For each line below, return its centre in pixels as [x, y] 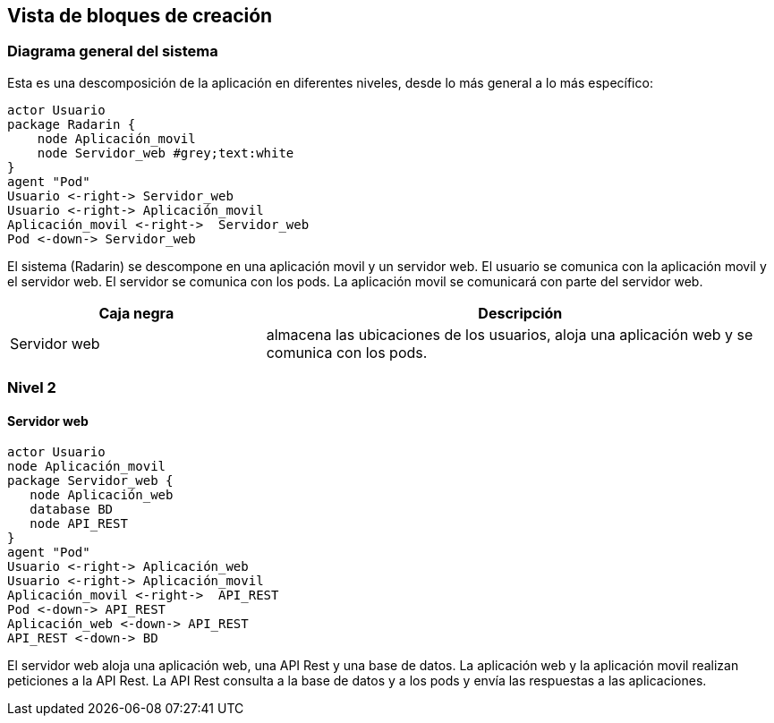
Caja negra [136, 313]
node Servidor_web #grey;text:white [166, 153]
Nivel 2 [32, 388]
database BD [72, 510]
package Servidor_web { [90, 481]
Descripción [520, 313]
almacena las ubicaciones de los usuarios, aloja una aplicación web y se [510, 334]
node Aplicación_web [102, 495]
